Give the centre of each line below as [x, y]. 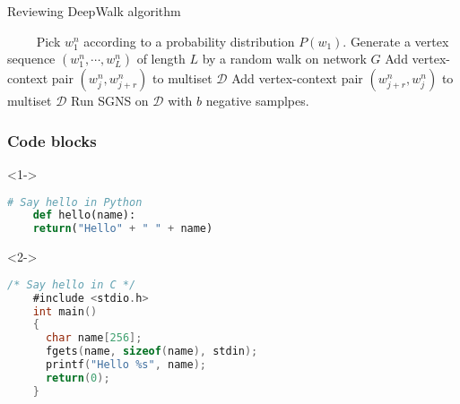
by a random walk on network [284, 59]
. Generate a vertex [396, 41]
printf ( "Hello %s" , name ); [126, 365]
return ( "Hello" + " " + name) [123, 229]
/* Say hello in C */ [72, 284]
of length [161, 59]
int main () [65, 311]
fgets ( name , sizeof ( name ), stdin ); [152, 352]
